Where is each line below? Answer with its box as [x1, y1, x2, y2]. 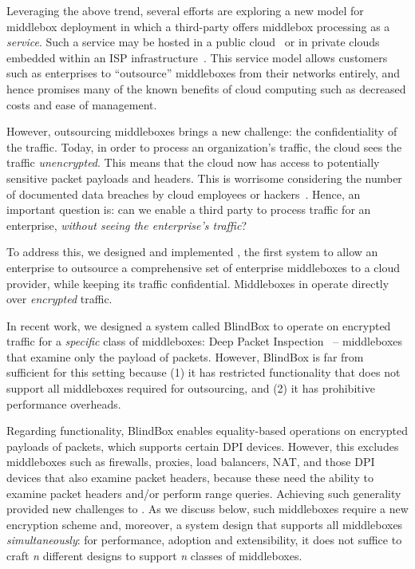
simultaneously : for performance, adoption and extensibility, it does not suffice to [6, 531, 402, 548]
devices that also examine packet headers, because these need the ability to [6, 469, 374, 486]
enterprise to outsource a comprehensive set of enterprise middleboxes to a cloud [6, 259, 400, 275]
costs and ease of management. [6, 96, 157, 113]
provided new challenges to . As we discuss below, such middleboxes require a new [6, 500, 409, 517]
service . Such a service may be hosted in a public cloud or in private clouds [6, 34, 380, 50]
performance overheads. [6, 395, 121, 412]
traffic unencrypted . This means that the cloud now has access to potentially [6, 154, 380, 171]
